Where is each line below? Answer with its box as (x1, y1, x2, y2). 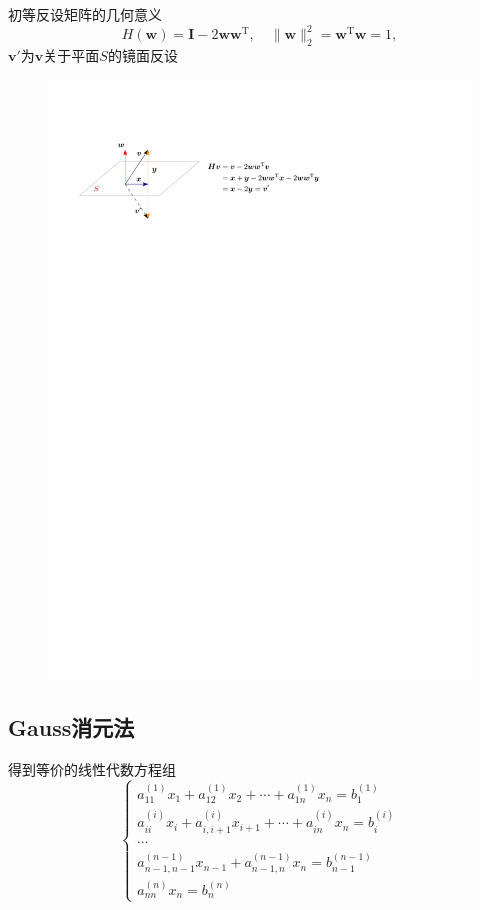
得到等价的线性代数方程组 (8, 759, 176, 780)
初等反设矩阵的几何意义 (8, 4, 162, 24)
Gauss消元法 (8, 712, 135, 743)
